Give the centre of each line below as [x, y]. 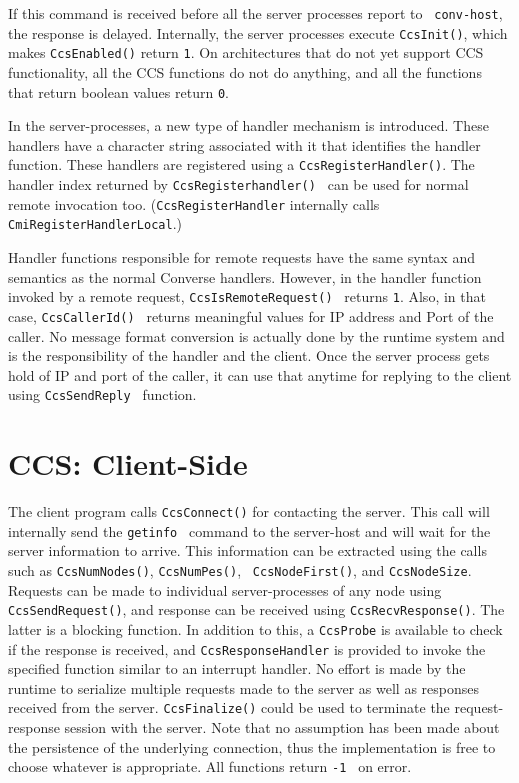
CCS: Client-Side [128, 463]
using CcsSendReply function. [102, 394]
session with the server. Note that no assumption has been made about [282, 727]
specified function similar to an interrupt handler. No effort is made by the [237, 668]
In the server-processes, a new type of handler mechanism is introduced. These [248, 125]
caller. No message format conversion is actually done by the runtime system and [256, 335]
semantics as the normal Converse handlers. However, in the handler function [245, 276]
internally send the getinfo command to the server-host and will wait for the [249, 530]
